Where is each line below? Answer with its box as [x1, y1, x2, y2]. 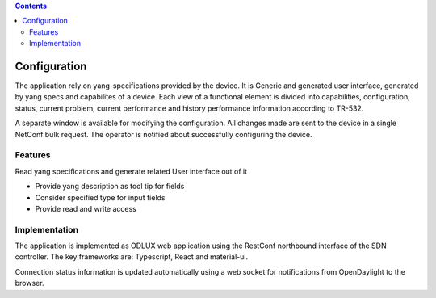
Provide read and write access [35, 204, 136, 213]
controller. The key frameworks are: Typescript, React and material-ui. [15, 252, 249, 262]
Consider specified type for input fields [35, 192, 166, 202]
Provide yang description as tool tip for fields [35, 182, 185, 191]
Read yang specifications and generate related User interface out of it [15, 166, 248, 176]
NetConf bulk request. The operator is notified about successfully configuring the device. [15, 129, 312, 139]
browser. [15, 279, 44, 288]
